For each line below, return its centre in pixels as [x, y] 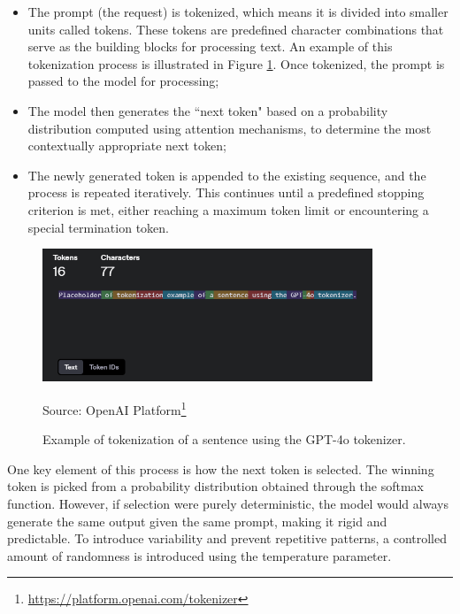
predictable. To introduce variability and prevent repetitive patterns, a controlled [227, 538]
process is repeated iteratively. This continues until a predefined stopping [226, 192]
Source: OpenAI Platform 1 [115, 408]
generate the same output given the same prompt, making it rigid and [197, 521]
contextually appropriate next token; [127, 146]
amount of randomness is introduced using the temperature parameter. [199, 555]
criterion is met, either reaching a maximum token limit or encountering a [228, 209]
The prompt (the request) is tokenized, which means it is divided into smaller [238, 12]
